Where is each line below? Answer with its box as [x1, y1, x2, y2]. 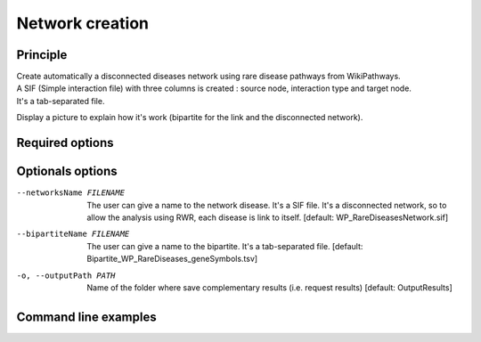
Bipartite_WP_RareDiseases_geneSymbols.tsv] [86, 254, 258, 265]
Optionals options [16, 164, 118, 179]
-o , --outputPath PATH [16, 270, 116, 281]
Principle [16, 47, 68, 62]
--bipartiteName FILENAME [16, 229, 130, 240]
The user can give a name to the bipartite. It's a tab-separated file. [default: [86, 240, 363, 251]
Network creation [16, 13, 149, 33]
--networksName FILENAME [16, 188, 125, 198]
